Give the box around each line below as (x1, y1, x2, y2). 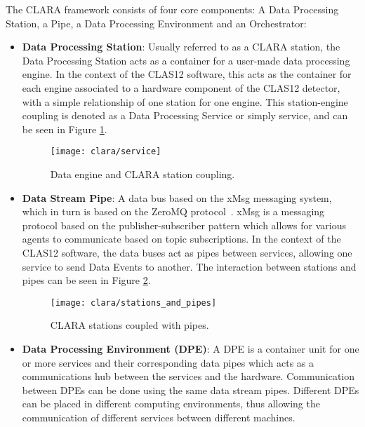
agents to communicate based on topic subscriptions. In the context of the (22, 231, 341, 246)
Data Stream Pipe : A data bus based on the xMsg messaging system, (22, 190, 332, 205)
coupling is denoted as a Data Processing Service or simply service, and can (22, 108, 348, 123)
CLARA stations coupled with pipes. (50, 318, 209, 332)
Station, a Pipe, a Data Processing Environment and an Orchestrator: (6, 15, 307, 30)
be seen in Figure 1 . (22, 121, 107, 136)
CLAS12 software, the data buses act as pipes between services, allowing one (22, 245, 352, 259)
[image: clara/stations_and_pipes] (50, 297, 217, 308)
